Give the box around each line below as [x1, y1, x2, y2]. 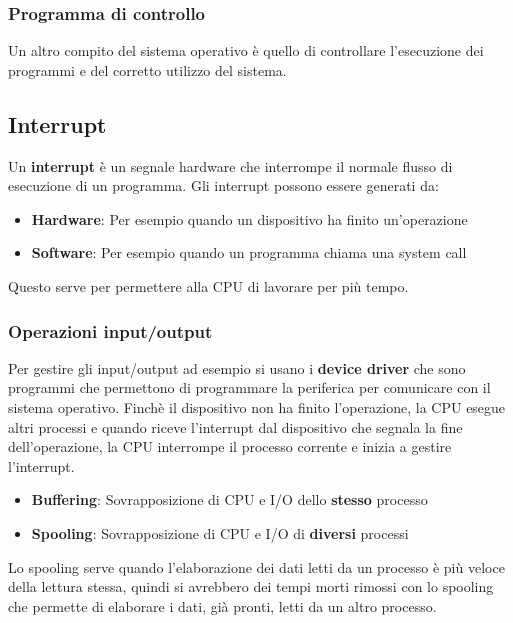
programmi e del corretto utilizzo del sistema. [8, 59, 287, 80]
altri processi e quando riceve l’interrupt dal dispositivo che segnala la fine [8, 416, 463, 437]
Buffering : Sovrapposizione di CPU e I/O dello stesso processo [31, 489, 428, 510]
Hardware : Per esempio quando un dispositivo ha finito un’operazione [31, 208, 468, 229]
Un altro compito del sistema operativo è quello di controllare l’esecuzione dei [8, 40, 484, 61]
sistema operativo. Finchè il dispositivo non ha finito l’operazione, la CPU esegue [8, 396, 506, 417]
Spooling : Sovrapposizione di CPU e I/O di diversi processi [31, 522, 409, 543]
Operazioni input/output [8, 318, 213, 343]
